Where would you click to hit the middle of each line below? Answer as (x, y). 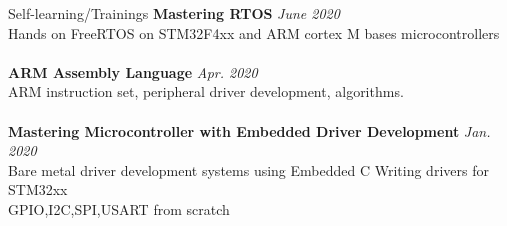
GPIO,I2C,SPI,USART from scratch (119, 208)
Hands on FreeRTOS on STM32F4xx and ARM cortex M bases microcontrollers (254, 32)
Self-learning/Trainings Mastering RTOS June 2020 (174, 13)
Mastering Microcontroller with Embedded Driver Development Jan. (249, 130)
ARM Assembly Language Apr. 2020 (133, 71)
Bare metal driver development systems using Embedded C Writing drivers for (248, 169)
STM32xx (38, 189)
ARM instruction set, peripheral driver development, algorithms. (206, 91)
